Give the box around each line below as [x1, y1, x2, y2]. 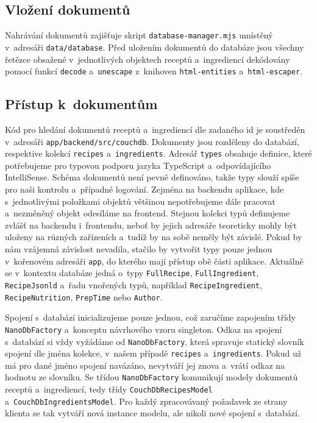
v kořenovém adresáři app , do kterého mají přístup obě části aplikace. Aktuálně [5, 254, 304, 267]
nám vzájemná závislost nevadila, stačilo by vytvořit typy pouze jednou [5, 243, 272, 255]
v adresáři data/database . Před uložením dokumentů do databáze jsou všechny [5, 40, 304, 53]
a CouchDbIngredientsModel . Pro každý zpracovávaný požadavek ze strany [5, 394, 288, 407]
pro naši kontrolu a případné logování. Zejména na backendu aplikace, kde [5, 183, 284, 196]
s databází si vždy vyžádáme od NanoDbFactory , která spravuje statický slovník [5, 335, 304, 347]
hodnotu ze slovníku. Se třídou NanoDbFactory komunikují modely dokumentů [5, 371, 298, 383]
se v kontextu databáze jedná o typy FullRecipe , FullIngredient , [5, 266, 259, 279]
